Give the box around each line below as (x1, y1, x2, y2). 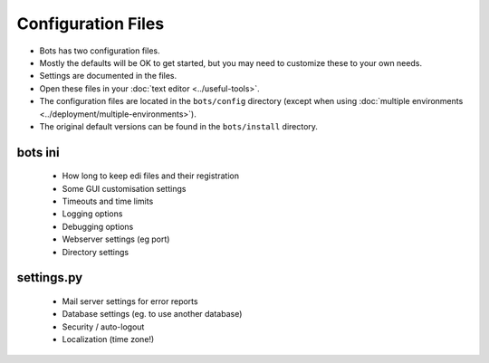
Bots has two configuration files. (39, 45, 160, 56)
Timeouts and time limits (62, 196, 154, 207)
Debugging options (62, 221, 134, 232)
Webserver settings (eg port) (62, 234, 170, 244)
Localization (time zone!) (62, 334, 155, 345)
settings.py (16, 270, 83, 285)
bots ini (16, 145, 60, 160)
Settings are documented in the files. (39, 71, 177, 81)
